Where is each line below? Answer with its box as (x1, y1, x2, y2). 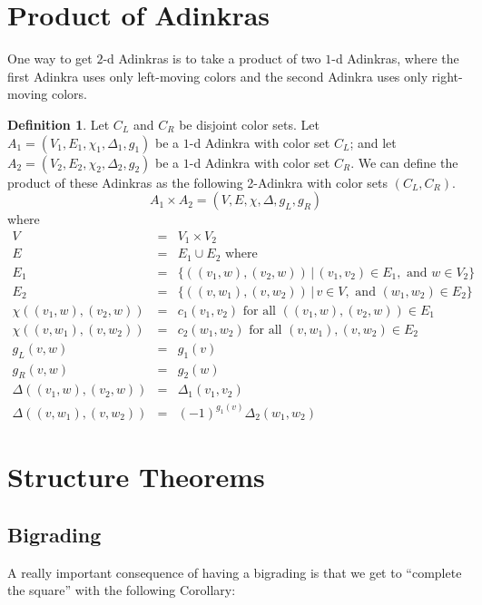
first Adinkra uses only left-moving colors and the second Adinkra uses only (7, 66, 428, 85)
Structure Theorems (7, 458, 265, 495)
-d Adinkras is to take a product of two (103, 49, 321, 68)
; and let (349, 132, 397, 151)
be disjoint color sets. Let (179, 114, 320, 133)
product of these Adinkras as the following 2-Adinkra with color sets (7, 172, 388, 191)
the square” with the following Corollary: (7, 581, 236, 600)
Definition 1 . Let (7, 114, 110, 133)
